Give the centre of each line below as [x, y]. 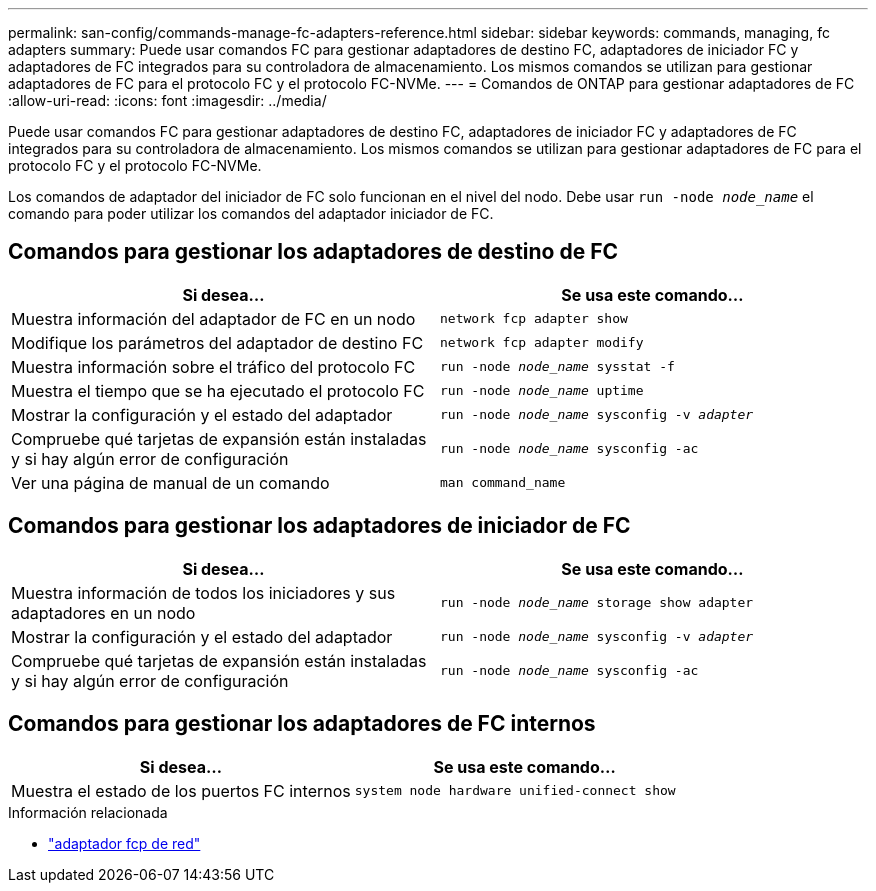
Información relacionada [88, 812]
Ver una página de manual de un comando [170, 482]
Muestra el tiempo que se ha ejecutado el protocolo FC [218, 390]
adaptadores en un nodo [103, 612]
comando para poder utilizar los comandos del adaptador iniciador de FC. [251, 213]
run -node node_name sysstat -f [557, 367]
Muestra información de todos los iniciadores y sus [203, 592]
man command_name [503, 483]
